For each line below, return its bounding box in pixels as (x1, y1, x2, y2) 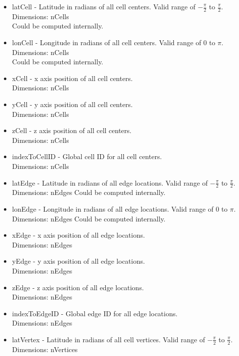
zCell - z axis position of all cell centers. (12, 125, 132, 136)
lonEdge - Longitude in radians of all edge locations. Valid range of (12, 203, 214, 214)
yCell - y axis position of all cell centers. (12, 99, 133, 109)
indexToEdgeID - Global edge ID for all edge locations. (12, 308, 178, 318)
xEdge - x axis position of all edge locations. (12, 230, 145, 240)
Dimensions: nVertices (12, 344, 78, 354)
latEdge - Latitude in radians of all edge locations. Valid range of (12, 177, 208, 188)
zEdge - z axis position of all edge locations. (12, 282, 144, 292)
